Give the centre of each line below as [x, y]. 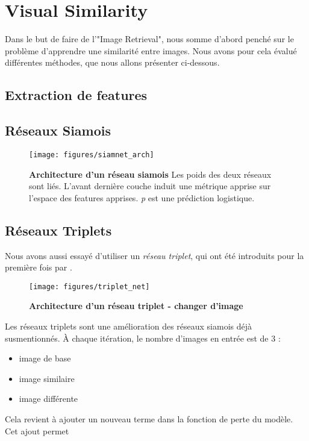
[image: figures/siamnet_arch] [92, 155]
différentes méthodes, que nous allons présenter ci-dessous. [112, 62]
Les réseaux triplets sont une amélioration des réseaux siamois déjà [129, 326]
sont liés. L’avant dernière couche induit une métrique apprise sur [150, 186]
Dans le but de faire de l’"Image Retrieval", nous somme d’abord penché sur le [149, 39]
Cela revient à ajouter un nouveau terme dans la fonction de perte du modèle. [149, 418]
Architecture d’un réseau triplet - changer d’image [136, 306]
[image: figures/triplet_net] [89, 286]
